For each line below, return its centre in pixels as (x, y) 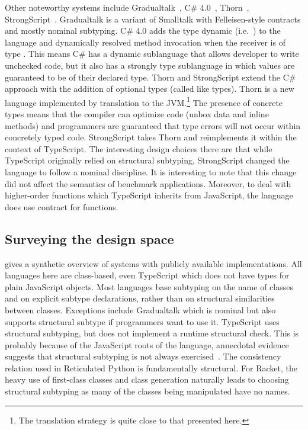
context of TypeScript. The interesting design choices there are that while (139, 148)
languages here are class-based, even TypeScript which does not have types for (147, 275)
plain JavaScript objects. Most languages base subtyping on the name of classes (149, 286)
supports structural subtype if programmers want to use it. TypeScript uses (142, 321)
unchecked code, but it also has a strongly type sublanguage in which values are (150, 65)
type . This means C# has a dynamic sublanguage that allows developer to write (152, 54)
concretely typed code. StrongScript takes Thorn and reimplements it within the (151, 137)
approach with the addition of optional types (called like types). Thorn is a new (150, 89)
